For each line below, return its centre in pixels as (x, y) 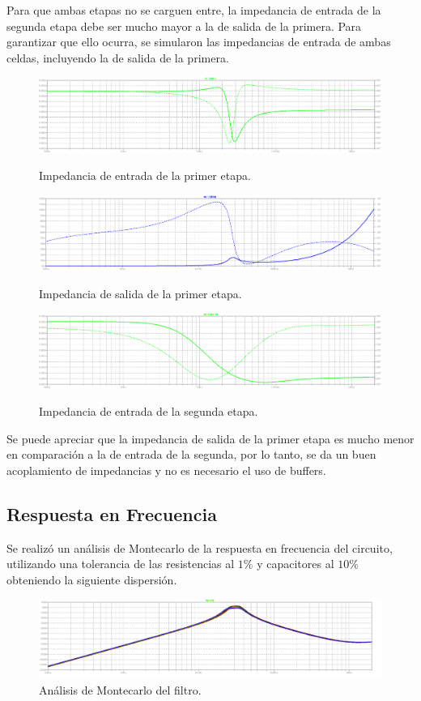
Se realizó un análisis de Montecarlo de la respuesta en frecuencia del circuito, (200, 547)
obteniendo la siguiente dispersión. (92, 579)
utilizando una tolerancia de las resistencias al (121, 564)
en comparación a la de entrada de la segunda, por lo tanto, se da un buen (191, 454)
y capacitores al (296, 564)
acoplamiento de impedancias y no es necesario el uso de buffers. (166, 470)
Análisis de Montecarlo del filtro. (120, 689)
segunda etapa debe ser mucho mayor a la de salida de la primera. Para (184, 26)
